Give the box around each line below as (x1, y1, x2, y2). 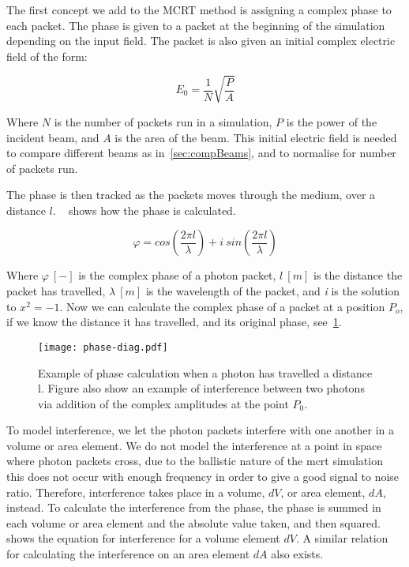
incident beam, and (6, 129, 99, 145)
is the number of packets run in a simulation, (54, 113, 272, 130)
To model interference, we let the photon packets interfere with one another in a (6, 422, 395, 438)
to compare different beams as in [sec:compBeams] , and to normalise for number (6, 145, 396, 161)
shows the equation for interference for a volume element (6, 530, 280, 546)
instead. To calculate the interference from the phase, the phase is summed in (6, 499, 381, 516)
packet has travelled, (6, 283, 106, 299)
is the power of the (286, 113, 377, 130)
